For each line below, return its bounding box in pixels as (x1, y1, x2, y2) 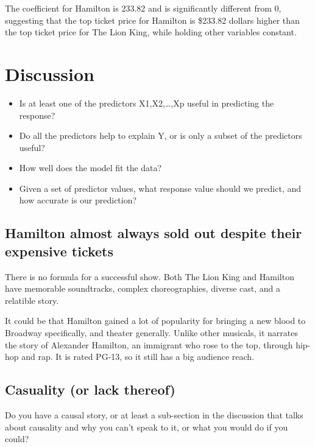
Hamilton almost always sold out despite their (5, 224, 302, 242)
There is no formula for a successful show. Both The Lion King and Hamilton (5, 270, 294, 283)
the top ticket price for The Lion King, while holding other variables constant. (5, 26, 297, 38)
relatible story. (5, 294, 59, 306)
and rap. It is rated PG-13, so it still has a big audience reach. (21, 350, 255, 363)
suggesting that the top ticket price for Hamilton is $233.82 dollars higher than (5, 13, 300, 26)
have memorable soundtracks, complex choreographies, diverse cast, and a (5, 282, 281, 295)
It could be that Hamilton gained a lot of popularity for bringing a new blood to (5, 314, 306, 327)
